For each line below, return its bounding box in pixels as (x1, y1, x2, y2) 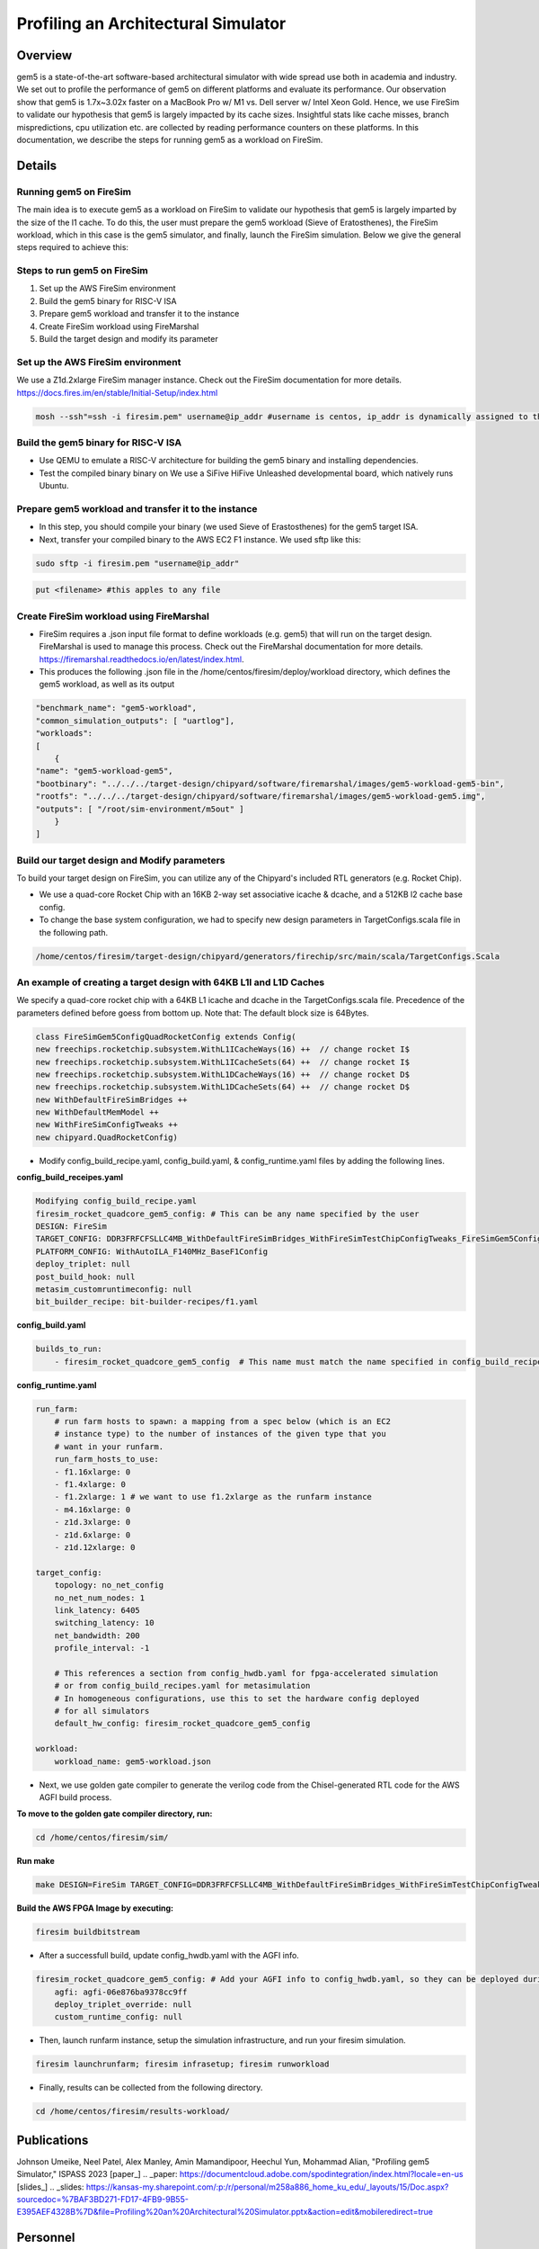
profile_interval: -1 (54, 1643, 150, 1653)
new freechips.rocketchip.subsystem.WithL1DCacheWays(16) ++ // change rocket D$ (35, 1069, 411, 1080)
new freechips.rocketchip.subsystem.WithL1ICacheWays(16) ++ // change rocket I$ (35, 1044, 411, 1054)
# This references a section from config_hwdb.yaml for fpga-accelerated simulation (54, 1668, 439, 1678)
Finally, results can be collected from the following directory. (39, 2083, 263, 2093)
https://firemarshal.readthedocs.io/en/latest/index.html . (39, 653, 244, 665)
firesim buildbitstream (35, 1927, 141, 1938)
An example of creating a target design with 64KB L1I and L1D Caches (16, 976, 325, 989)
